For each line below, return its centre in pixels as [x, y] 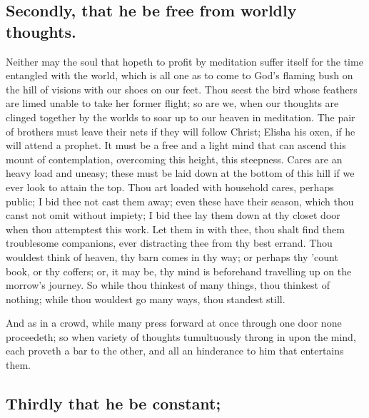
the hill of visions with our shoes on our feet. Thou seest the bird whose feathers [182, 89]
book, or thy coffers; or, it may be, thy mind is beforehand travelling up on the [179, 271]
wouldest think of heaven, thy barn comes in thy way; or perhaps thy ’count [172, 256]
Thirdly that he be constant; [113, 403]
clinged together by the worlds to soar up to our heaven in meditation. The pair [181, 117]
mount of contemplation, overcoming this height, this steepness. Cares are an [174, 159]
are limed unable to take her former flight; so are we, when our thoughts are [172, 103]
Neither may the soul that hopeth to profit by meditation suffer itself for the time [184, 61]
